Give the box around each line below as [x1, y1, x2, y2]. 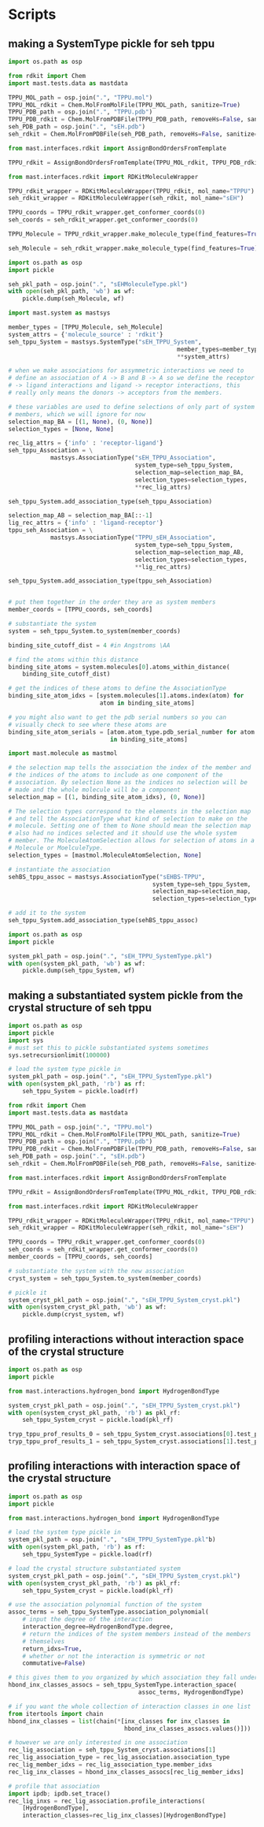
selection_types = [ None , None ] [8, 425, 114, 433]
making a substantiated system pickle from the [8, 988, 244, 1002]
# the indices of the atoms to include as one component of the [8, 771, 223, 780]
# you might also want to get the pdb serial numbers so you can [8, 713, 226, 721]
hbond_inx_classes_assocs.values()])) [124, 1725, 251, 1732]
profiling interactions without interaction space [8, 1332, 244, 1345]
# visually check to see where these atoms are [8, 720, 167, 728]
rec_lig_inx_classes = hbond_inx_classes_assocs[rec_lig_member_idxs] [8, 1768, 244, 1776]
